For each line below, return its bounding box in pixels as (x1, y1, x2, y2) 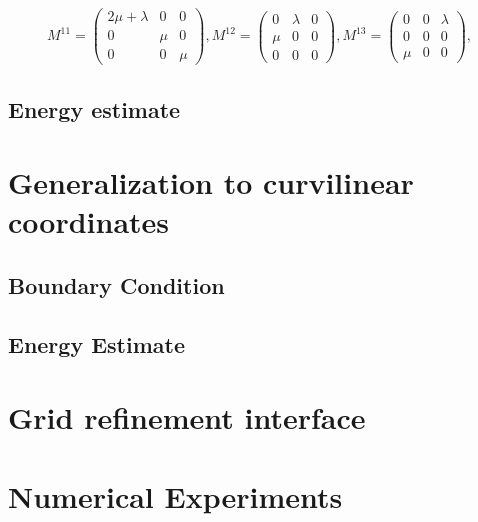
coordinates (8, 201, 170, 242)
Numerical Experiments (8, 475, 343, 516)
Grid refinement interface (8, 397, 366, 438)
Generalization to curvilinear (8, 162, 414, 203)
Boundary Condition (8, 269, 225, 300)
